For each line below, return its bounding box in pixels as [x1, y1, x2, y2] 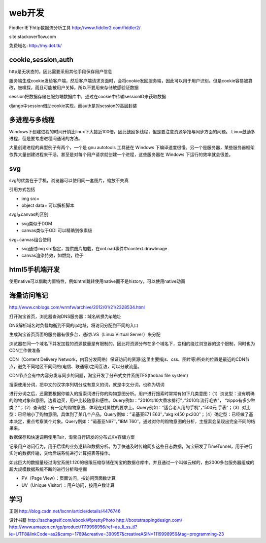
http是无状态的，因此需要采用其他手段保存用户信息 [9, 69, 113, 75]
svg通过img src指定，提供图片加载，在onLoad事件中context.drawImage [21, 245, 167, 251]
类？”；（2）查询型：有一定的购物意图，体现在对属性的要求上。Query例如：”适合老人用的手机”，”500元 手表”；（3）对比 [9, 404, 251, 410]
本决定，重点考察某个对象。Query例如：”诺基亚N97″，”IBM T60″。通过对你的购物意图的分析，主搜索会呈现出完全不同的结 [9, 418, 256, 424]
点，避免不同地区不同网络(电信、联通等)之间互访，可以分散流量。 [9, 363, 142, 369]
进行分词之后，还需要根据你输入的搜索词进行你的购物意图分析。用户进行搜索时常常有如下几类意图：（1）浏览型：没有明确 [9, 390, 255, 397]
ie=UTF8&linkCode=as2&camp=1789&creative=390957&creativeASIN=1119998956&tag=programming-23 [9, 531, 224, 537]
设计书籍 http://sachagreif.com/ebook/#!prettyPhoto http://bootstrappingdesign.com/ [9, 517, 182, 523]
